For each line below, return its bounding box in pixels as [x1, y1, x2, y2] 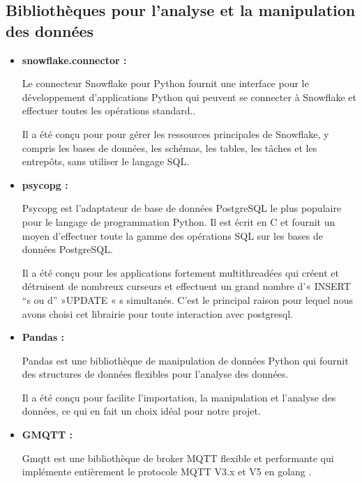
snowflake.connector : [22, 52, 127, 67]
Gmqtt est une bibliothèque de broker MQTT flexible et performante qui [22, 450, 334, 465]
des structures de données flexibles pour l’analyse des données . [22, 367, 289, 381]
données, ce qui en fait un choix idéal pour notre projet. [22, 404, 261, 418]
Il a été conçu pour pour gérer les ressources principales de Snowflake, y [22, 126, 329, 141]
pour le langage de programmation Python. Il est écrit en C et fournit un [22, 214, 335, 229]
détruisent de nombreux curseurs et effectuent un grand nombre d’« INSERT [22, 279, 351, 293]
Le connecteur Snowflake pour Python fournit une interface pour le [22, 76, 309, 91]
